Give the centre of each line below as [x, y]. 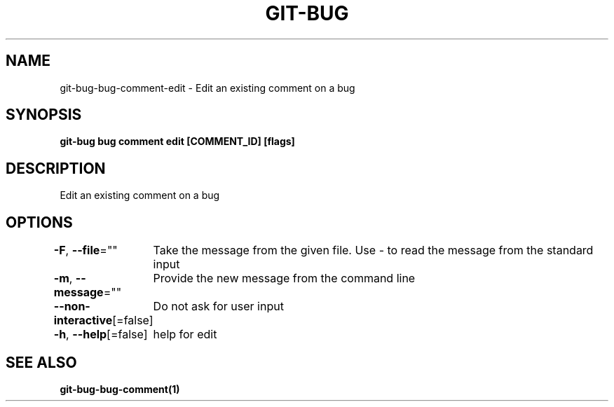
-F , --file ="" [86, 250]
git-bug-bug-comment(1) [120, 389]
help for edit [185, 334]
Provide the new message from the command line [284, 278]
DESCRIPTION [56, 168]
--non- [72, 306]
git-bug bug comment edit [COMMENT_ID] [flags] [177, 142]
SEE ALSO [41, 362]
